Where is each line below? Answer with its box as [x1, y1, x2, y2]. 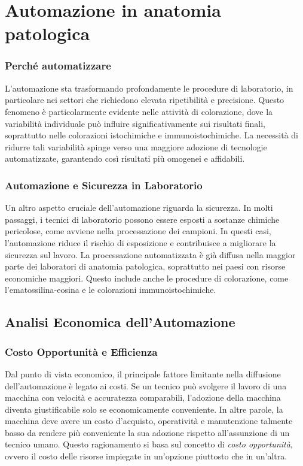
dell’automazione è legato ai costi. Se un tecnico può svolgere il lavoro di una [5, 379, 287, 392]
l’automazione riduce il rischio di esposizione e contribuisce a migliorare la [5, 236, 276, 249]
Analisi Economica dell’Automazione [5, 313, 235, 331]
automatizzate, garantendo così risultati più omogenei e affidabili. [5, 152, 245, 165]
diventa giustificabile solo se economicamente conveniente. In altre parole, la [5, 403, 283, 415]
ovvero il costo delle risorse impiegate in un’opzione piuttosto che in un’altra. [5, 450, 287, 462]
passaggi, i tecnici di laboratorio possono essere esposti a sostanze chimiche [5, 213, 280, 225]
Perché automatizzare [5, 58, 111, 73]
